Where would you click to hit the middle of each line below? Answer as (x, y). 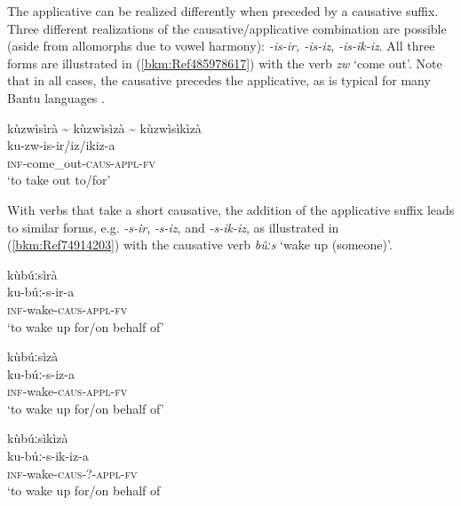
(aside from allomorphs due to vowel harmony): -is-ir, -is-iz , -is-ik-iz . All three (221, 46)
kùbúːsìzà (33, 356)
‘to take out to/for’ (59, 180)
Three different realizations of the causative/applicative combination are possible (227, 28)
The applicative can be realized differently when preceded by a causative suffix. (223, 11)
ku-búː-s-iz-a (41, 373)
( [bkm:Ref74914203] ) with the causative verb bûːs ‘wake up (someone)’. (200, 245)
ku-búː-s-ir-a (41, 292)
